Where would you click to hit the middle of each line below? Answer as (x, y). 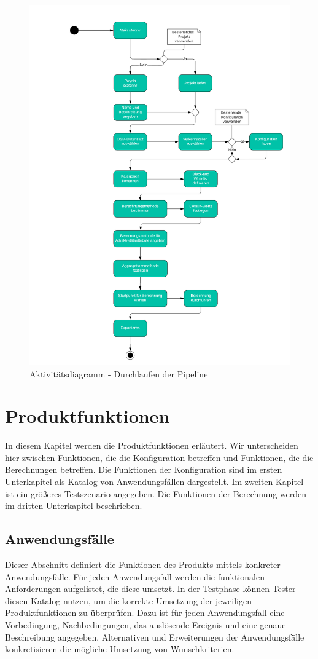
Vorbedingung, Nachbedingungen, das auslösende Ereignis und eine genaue (145, 624)
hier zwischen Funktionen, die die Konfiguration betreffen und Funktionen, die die (159, 457)
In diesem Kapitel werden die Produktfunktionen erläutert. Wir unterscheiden (152, 445)
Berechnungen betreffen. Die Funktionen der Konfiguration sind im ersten (144, 469)
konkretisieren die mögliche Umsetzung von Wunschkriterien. (120, 649)
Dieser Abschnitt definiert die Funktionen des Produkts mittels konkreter (143, 564)
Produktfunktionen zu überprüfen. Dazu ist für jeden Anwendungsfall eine (145, 613)
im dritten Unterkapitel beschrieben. (74, 506)
